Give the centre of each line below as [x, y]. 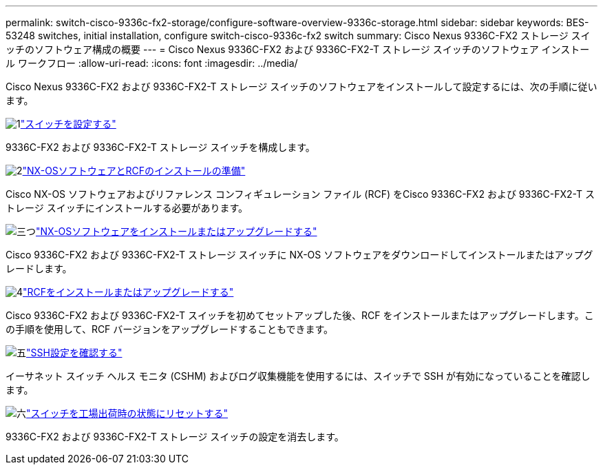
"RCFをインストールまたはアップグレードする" [128, 292]
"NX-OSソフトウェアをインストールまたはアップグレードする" [177, 231]
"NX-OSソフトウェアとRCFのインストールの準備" [134, 171]
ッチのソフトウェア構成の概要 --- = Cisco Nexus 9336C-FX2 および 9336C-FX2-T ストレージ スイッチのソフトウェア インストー [298, 49]
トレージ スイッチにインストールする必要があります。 [127, 208]
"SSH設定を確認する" [74, 352]
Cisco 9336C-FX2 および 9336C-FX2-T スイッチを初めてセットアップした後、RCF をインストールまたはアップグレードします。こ [300, 315]
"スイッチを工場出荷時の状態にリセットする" [127, 413]
